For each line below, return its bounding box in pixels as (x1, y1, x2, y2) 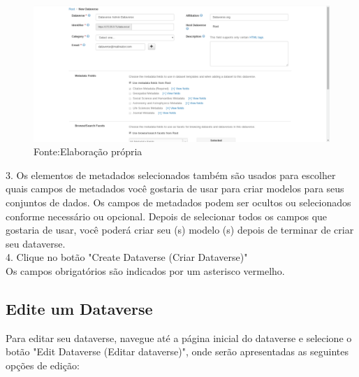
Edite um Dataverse (6, 297, 153, 319)
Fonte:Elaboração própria (34, 144, 142, 159)
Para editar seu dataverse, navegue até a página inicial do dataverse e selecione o (6, 330, 352, 345)
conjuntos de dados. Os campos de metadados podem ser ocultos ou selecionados (6, 194, 351, 209)
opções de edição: (6, 357, 80, 372)
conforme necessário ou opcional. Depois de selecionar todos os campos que (6, 208, 328, 223)
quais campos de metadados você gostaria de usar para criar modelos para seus (6, 181, 344, 196)
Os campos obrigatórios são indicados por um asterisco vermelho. (6, 263, 285, 278)
